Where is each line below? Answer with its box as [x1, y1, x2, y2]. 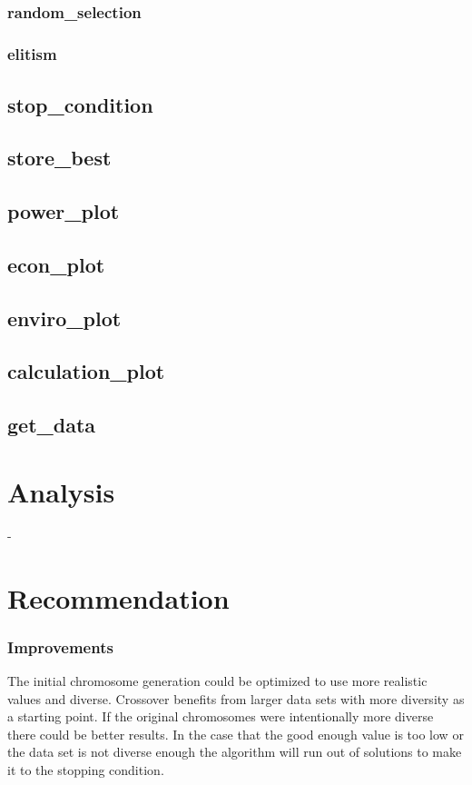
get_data [7, 411, 96, 439]
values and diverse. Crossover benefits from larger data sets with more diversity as [7, 689, 465, 708]
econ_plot [7, 250, 105, 278]
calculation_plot [7, 357, 165, 385]
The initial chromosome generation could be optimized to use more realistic [7, 671, 428, 690]
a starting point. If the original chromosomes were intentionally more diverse [7, 707, 434, 726]
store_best [7, 144, 112, 172]
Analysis [7, 472, 115, 510]
